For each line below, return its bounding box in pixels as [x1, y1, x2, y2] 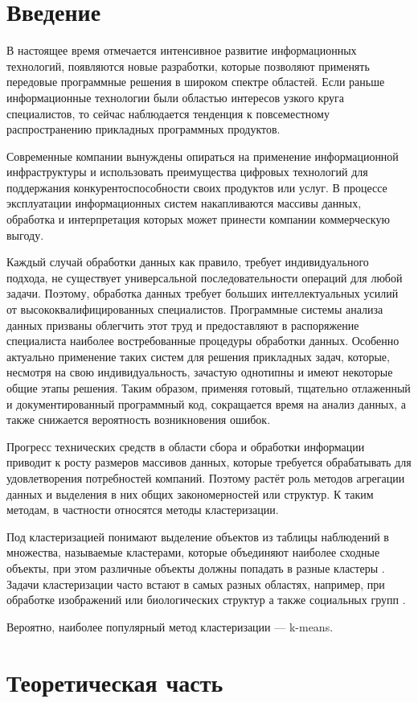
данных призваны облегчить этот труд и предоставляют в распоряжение [6, 316, 359, 333]
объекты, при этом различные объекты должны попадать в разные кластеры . [6, 559, 385, 576]
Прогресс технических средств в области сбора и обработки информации [6, 438, 365, 454]
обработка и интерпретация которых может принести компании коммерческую [6, 211, 390, 228]
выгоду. [6, 226, 44, 243]
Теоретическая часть [6, 665, 223, 698]
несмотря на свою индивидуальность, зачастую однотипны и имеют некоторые [6, 364, 393, 380]
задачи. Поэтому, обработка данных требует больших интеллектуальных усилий [6, 285, 399, 302]
